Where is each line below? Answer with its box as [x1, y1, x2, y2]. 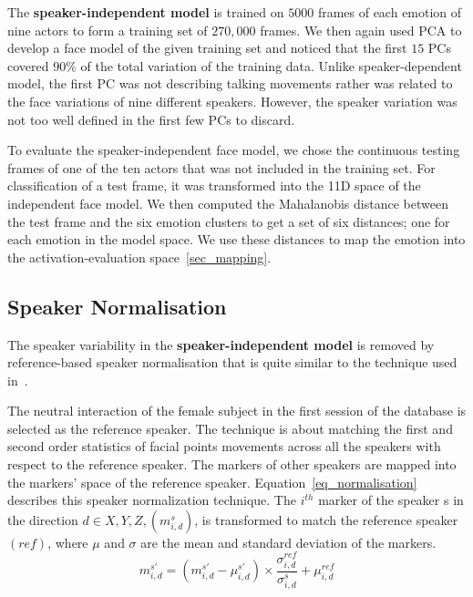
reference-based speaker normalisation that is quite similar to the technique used [7, 353, 458, 372]
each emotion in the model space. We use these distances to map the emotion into [7, 230, 466, 249]
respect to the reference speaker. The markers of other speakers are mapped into [7, 455, 457, 474]
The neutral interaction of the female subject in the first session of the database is [7, 401, 467, 420]
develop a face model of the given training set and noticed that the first [7, 38, 407, 57]
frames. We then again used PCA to [260, 20, 462, 39]
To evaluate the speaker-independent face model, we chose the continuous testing [7, 140, 460, 160]
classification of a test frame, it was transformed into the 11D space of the [7, 176, 421, 195]
